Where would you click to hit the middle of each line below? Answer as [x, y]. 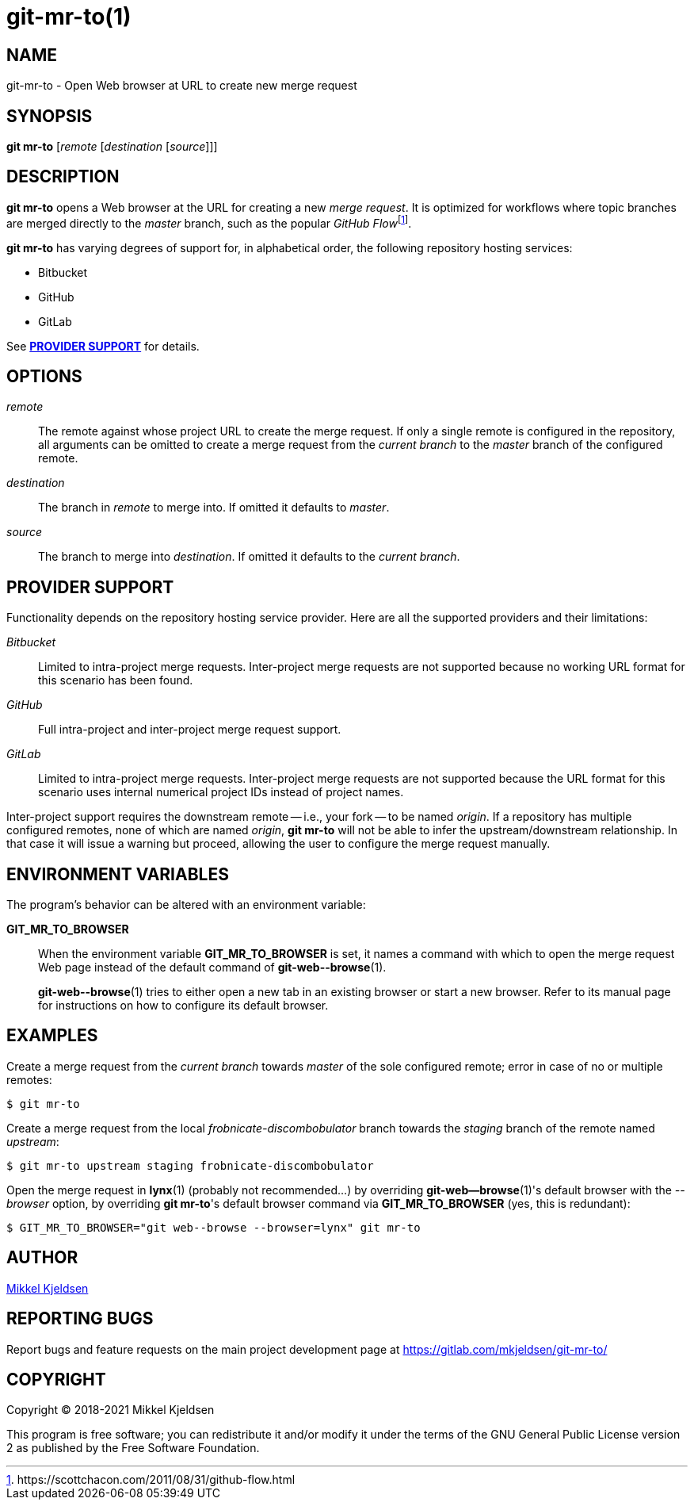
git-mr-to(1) [69, 17]
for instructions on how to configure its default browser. [183, 1006]
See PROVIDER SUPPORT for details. [103, 346]
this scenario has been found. [116, 680]
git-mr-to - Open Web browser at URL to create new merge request [182, 86]
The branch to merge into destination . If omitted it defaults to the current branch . [249, 557]
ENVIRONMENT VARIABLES [118, 874]
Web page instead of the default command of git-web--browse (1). [212, 968]
